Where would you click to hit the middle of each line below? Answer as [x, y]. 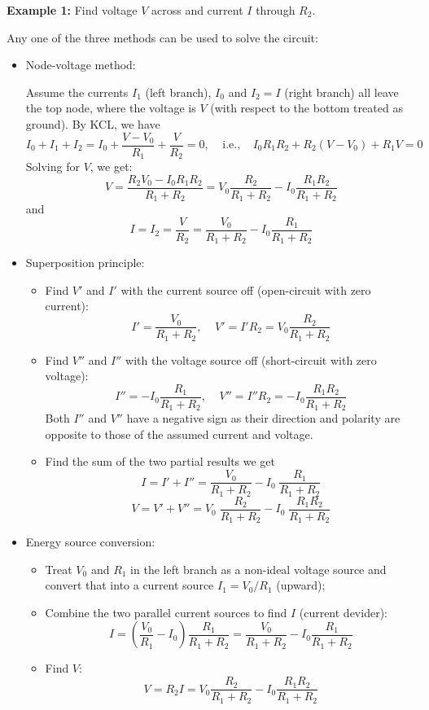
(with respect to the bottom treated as [306, 108]
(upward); [301, 585]
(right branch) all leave [341, 92]
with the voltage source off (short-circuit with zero [251, 359]
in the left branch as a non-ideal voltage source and [258, 569]
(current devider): [343, 612]
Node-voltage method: [81, 65]
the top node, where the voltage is [111, 108]
